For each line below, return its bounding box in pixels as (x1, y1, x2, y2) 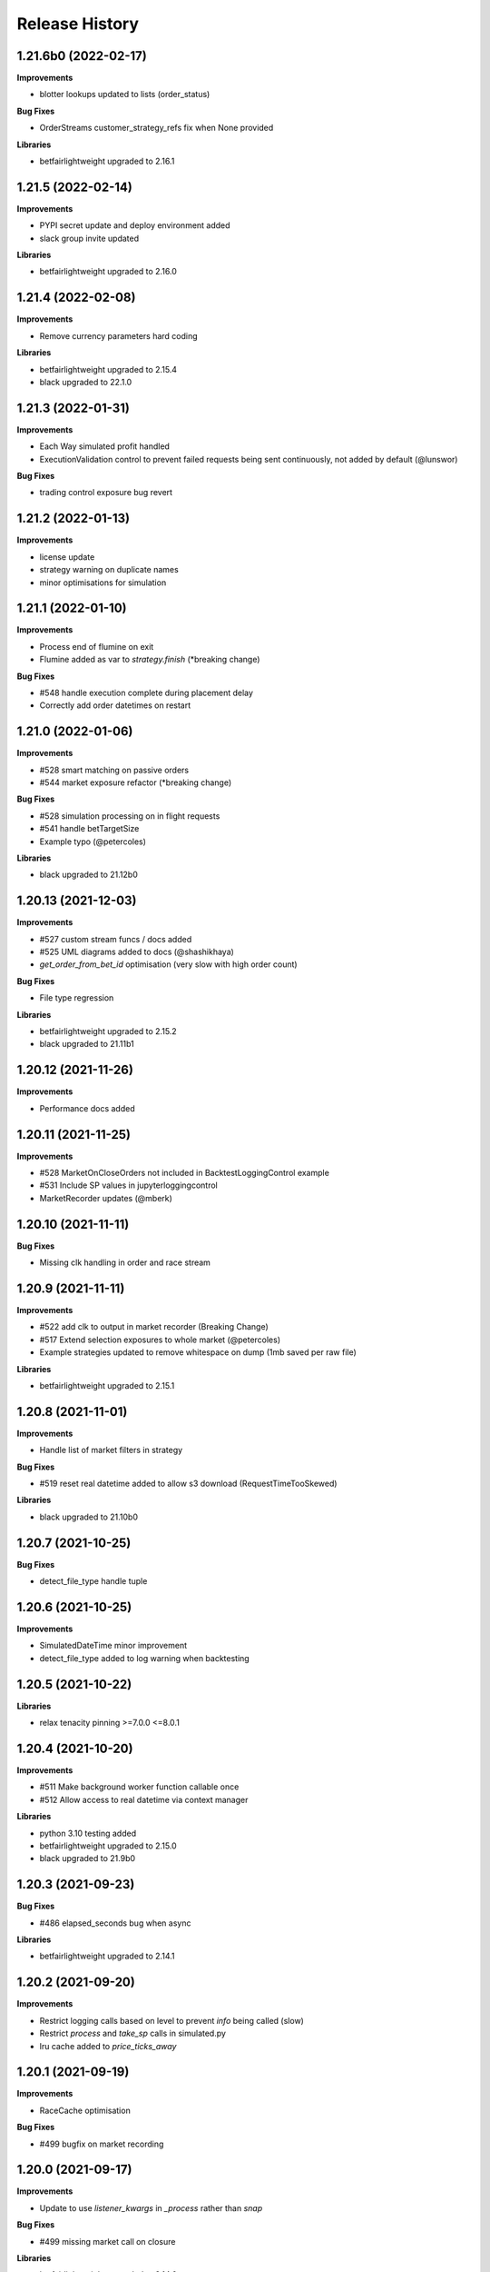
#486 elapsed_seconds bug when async (39, 1918, 191, 1928)
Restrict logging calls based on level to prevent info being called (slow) (39, 2015, 304, 2026)
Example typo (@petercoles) (39, 836, 147, 847)
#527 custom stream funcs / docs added (39, 933, 192, 944)
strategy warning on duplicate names (39, 564, 179, 575)
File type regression (39, 992, 114, 1003)
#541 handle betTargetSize (39, 823, 140, 834)
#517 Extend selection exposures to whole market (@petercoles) (39, 1334, 281, 1345)
